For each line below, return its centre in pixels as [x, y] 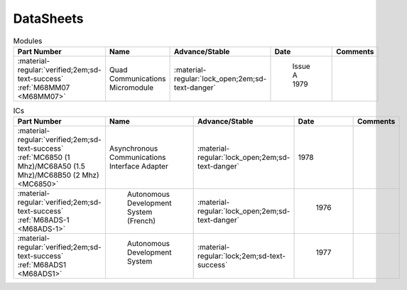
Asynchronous [134, 149]
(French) [141, 221]
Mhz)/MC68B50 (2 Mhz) [58, 176]
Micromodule [131, 87]
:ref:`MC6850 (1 [44, 158]
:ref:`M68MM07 [44, 87]
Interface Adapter [139, 166]
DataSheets [48, 18]
